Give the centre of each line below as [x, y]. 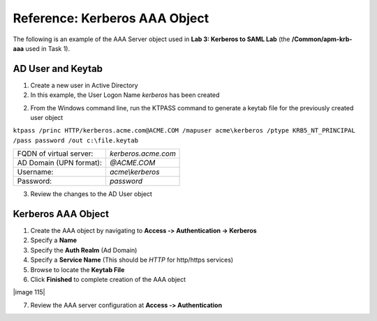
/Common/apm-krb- [322, 39]
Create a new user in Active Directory [84, 85]
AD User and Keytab [58, 69]
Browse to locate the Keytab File [77, 269]
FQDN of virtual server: [55, 154]
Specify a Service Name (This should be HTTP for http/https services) [132, 260]
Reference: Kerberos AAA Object [111, 18]
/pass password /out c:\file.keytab [76, 140]
